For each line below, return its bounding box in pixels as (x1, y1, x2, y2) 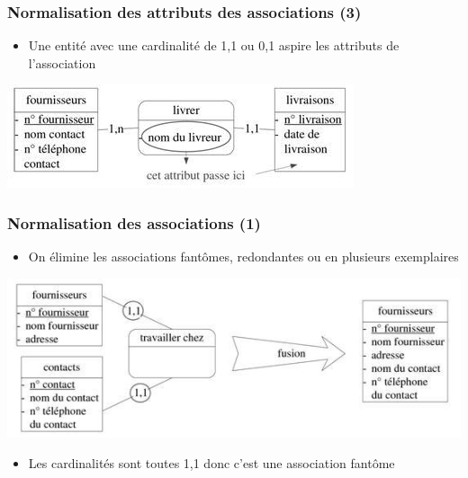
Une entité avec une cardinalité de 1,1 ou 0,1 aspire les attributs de (28, 36, 400, 55)
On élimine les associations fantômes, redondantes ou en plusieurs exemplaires (28, 247, 459, 266)
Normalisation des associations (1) (7, 211, 261, 234)
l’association (28, 53, 96, 72)
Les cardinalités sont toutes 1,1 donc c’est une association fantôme (28, 453, 395, 472)
